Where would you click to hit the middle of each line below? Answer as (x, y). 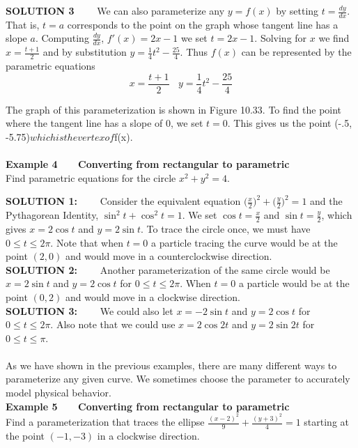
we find (334, 38)
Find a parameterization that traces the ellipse (105, 422)
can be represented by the (296, 52)
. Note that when (87, 242)
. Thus (194, 52)
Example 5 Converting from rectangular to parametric (148, 406)
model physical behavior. (59, 393)
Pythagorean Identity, (52, 215)
